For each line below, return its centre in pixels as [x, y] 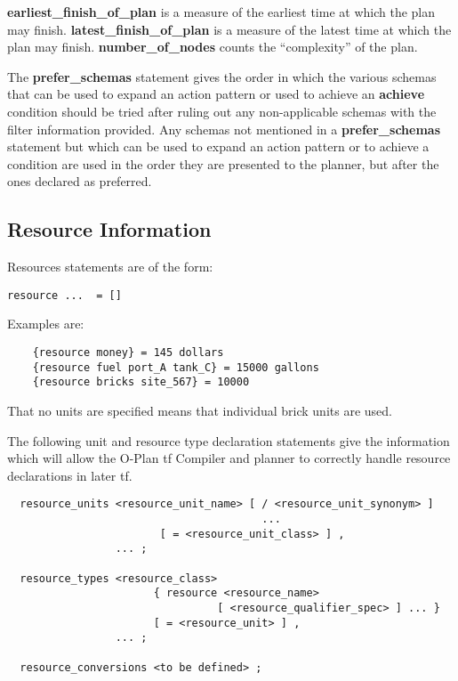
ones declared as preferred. [80, 181]
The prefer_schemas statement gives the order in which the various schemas [222, 76]
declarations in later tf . [70, 475]
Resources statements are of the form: [110, 267]
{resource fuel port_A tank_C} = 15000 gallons [176, 367]
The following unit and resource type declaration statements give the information [229, 440]
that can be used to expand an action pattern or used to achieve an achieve [216, 94]
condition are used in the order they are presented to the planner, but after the [223, 163]
